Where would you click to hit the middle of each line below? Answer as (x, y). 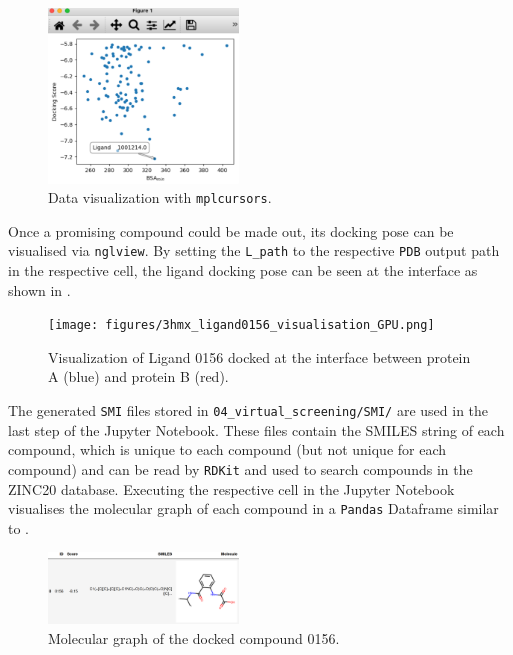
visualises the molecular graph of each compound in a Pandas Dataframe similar (253, 508)
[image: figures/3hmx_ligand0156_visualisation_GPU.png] (241, 325)
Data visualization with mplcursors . (160, 197)
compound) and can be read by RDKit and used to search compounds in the (240, 468)
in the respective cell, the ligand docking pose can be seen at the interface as (243, 270)
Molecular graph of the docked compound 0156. (194, 637)
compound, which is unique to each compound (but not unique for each (227, 449)
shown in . (39, 289)
